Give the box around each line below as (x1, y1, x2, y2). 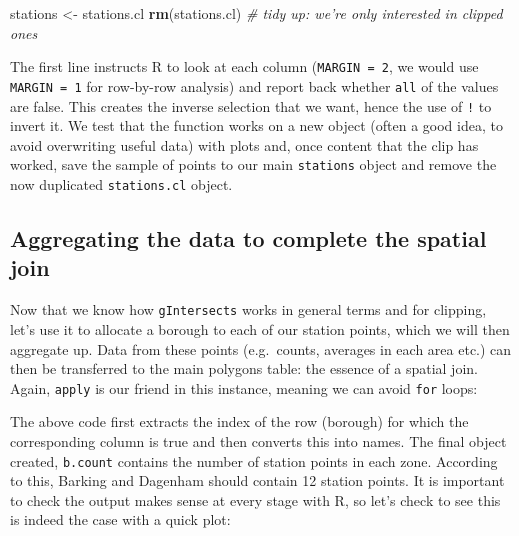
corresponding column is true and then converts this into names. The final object (10, 430, 507, 451)
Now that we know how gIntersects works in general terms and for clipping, (10, 299, 487, 320)
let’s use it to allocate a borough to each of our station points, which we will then (10, 318, 510, 339)
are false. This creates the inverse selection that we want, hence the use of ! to (10, 95, 492, 116)
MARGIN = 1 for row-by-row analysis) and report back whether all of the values (10, 75, 499, 96)
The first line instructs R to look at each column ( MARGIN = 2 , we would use (10, 56, 479, 77)
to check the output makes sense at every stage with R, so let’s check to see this (10, 489, 501, 510)
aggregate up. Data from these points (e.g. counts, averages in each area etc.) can (10, 338, 512, 359)
